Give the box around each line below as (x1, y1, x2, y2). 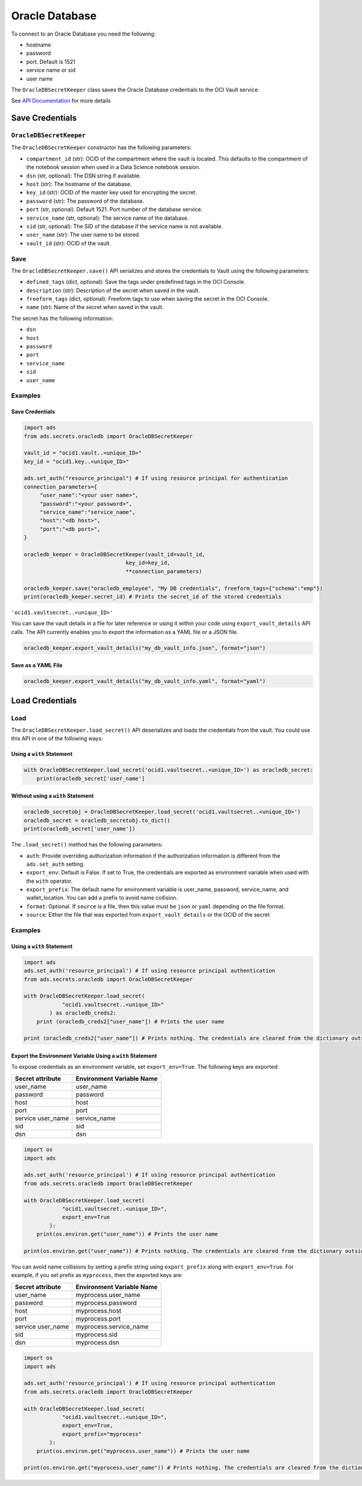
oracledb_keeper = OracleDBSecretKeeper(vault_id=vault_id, (24, 551, 206, 558)
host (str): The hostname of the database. (26, 181, 132, 187)
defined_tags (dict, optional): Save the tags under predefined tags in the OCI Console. (26, 278, 246, 286)
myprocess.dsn (75, 1338, 120, 1347)
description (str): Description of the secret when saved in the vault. (26, 287, 200, 294)
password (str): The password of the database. (26, 197, 145, 205)
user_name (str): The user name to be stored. (26, 231, 141, 239)
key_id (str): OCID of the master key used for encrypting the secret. (26, 189, 197, 196)
